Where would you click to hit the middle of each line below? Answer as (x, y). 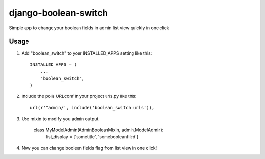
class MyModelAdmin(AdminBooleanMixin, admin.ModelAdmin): (99, 130)
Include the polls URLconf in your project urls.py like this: (79, 96)
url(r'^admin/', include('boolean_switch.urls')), (92, 108)
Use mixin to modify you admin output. (61, 119)
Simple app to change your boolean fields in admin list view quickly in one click (89, 28)
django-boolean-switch (58, 13)
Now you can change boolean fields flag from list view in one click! (89, 148)
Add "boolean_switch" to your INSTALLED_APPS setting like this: (87, 53)
